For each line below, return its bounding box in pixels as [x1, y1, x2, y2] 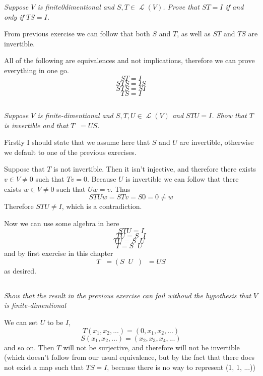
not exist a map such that [4, 361, 84, 372]
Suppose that [4, 164, 45, 174]
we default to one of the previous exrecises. [4, 146, 137, 157]
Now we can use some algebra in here [4, 218, 119, 228]
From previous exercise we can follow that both [4, 28, 150, 39]
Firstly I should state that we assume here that [4, 137, 150, 147]
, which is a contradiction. [61, 201, 142, 211]
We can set [4, 317, 38, 328]
